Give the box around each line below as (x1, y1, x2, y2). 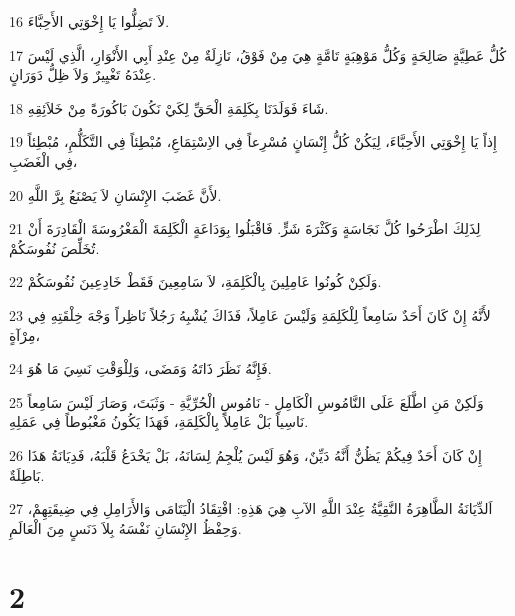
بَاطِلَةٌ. (9, 464, 45, 485)
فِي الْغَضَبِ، (9, 150, 78, 171)
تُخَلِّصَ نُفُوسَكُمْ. (9, 237, 100, 258)
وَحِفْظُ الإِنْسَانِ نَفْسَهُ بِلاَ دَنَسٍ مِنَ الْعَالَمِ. (9, 517, 242, 538)
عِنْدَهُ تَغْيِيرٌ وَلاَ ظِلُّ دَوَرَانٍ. (9, 64, 157, 85)
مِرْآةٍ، (9, 324, 40, 345)
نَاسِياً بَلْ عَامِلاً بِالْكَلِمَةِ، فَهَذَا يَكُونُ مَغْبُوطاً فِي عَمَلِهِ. (9, 411, 309, 432)
